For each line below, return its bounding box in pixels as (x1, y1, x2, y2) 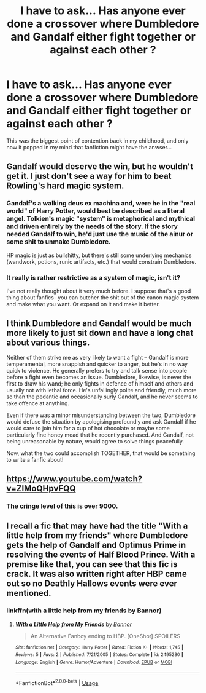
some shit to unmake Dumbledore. (6, 237, 111, 246)
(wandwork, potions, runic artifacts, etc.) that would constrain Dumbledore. (6, 258, 197, 265)
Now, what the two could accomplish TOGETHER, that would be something (6, 449, 196, 457)
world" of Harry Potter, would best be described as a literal (6, 207, 185, 215)
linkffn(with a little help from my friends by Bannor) (6, 606, 162, 615)
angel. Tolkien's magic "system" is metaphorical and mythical (6, 215, 195, 223)
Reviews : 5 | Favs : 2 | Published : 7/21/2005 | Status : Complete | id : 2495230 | (15, 652, 183, 658)
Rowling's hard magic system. (6, 181, 124, 191)
